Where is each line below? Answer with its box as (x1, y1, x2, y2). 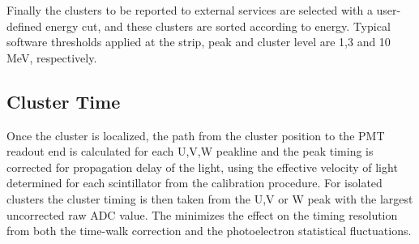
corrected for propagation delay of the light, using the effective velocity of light (6, 158, 398, 175)
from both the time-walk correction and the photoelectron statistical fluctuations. (6, 222, 412, 239)
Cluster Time (6, 88, 121, 113)
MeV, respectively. (6, 49, 97, 66)
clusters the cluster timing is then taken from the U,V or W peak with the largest (6, 190, 413, 207)
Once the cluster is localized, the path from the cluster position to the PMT (6, 126, 385, 143)
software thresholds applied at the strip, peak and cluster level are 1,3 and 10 (6, 33, 391, 50)
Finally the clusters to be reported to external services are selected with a (6, 2, 373, 18)
